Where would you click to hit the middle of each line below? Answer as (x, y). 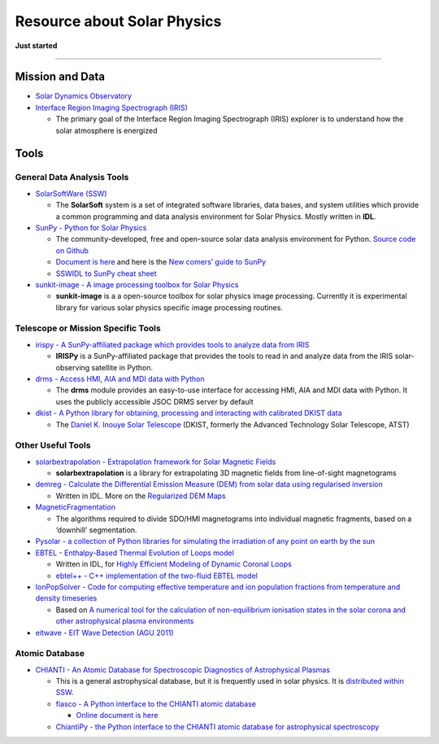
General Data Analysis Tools (72, 177)
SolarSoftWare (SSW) (71, 193)
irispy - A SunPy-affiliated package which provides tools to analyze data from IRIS (172, 344)
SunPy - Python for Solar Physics (91, 227)
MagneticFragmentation (75, 507)
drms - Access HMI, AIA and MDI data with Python (120, 379)
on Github (72, 250)
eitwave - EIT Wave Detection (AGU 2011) (104, 632)
